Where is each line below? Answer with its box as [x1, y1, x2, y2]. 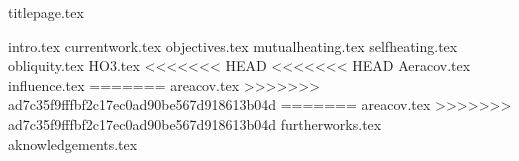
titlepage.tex [8, 2, 84, 22]
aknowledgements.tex [8, 133, 138, 154]
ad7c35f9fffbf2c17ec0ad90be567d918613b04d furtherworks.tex [8, 113, 382, 134]
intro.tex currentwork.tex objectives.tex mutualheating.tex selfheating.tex [8, 35, 458, 56]
